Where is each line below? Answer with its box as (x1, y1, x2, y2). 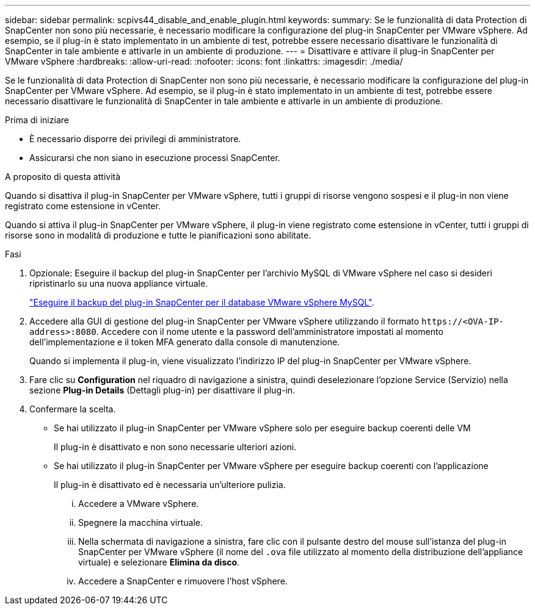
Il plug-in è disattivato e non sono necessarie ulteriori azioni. (54, 442, 297, 452)
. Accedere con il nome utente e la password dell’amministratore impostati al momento (96, 326, 443, 337)
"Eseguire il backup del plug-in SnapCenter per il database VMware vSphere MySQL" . (29, 297, 374, 307)
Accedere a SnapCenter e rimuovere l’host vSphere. (78, 576, 288, 586)
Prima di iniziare (5, 115, 69, 125)
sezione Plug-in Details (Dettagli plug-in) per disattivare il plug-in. (29, 385, 296, 395)
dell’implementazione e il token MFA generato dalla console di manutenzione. (29, 337, 340, 347)
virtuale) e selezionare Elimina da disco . (78, 557, 240, 567)
